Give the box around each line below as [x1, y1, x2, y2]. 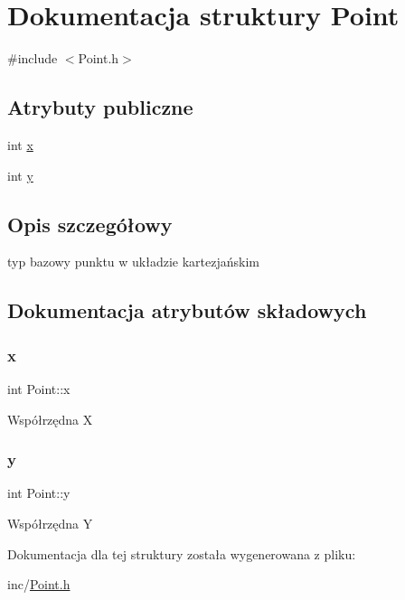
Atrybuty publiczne [7, 93, 193, 121]
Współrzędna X [7, 409, 93, 428]
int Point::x [7, 379, 71, 398]
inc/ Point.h [7, 575, 71, 594]
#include [7, 49, 58, 68]
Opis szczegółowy [7, 210, 173, 238]
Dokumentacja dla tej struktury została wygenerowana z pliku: [7, 544, 356, 563]
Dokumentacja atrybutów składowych [7, 296, 367, 324]
